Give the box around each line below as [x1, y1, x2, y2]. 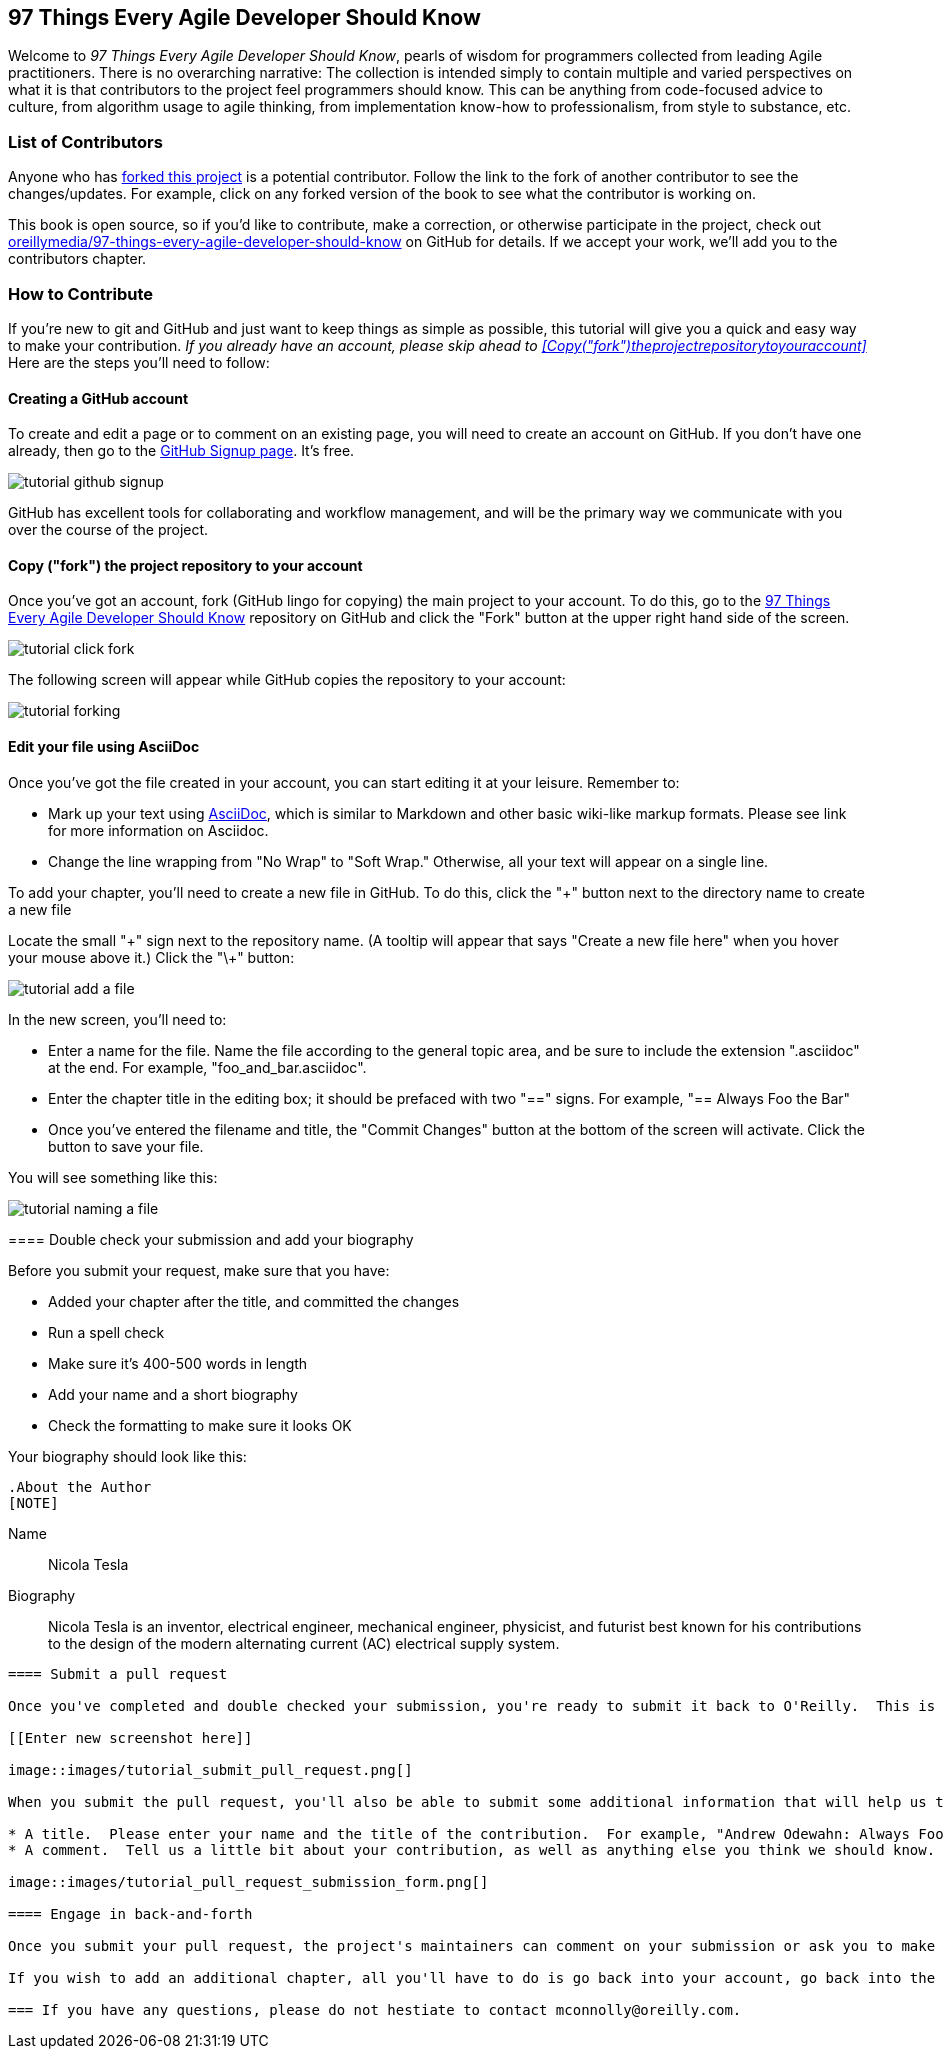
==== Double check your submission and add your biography [8, 1230, 414, 1248]
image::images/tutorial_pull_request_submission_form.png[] [8, 1873, 489, 1890]
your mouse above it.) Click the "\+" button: [8, 948, 295, 966]
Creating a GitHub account [8, 389, 189, 407]
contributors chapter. [8, 250, 147, 268]
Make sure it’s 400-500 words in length [48, 1354, 308, 1372]
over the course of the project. [8, 521, 209, 539]
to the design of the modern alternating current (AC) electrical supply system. [48, 1634, 560, 1652]
